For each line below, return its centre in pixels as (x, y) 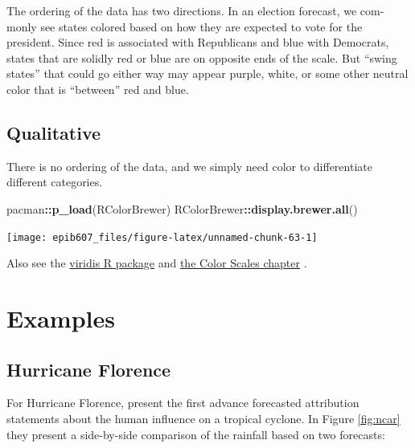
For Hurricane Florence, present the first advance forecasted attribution (183, 403)
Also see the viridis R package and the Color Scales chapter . (157, 263)
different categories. (55, 182)
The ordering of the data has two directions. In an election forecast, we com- (195, 10)
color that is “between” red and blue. (98, 89)
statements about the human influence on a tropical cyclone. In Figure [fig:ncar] (203, 418)
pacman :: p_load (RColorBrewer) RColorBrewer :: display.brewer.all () (182, 208)
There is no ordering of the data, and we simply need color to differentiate (189, 166)
